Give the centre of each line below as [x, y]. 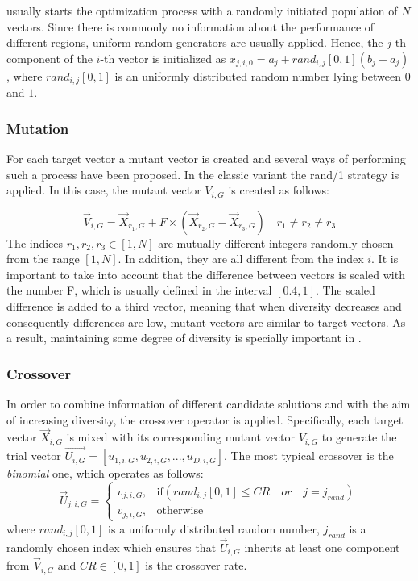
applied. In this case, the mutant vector [104, 190]
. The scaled [345, 290]
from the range [43, 259]
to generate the [359, 437]
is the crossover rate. [196, 565]
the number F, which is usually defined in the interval [139, 290]
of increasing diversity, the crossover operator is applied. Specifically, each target [205, 419]
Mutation [38, 128]
